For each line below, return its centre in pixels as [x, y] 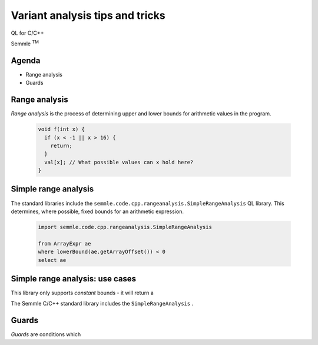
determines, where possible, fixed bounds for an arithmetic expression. [97, 211]
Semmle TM [25, 43]
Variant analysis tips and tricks [88, 15]
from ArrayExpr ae [64, 243]
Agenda [26, 60]
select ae [52, 260]
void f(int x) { [62, 129]
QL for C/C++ [27, 33]
